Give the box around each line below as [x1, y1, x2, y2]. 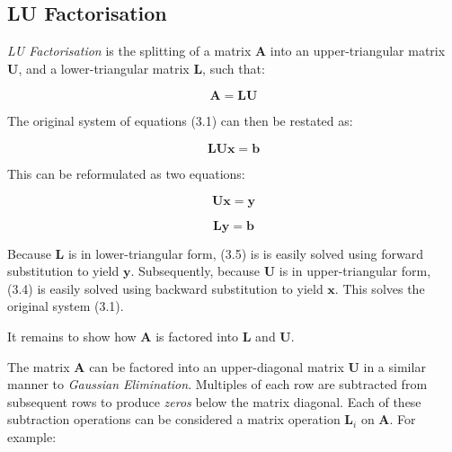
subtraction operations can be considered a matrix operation [7, 410, 341, 429]
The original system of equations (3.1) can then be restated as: [7, 111, 353, 130]
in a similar [363, 357, 426, 376]
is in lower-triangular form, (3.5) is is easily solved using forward [67, 244, 423, 262]
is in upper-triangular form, [279, 261, 431, 280]
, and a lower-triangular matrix [18, 58, 190, 77]
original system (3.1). [7, 297, 124, 315]
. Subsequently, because [130, 261, 261, 280]
